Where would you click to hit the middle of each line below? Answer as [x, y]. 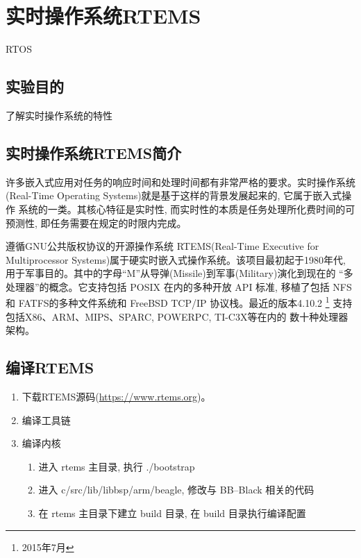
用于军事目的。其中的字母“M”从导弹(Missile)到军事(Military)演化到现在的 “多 [179, 273]
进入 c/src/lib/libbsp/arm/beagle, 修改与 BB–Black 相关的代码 [176, 490]
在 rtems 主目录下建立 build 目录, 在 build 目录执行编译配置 [172, 513]
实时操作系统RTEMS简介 [94, 152]
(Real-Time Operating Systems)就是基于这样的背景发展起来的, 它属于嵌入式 [174, 195]
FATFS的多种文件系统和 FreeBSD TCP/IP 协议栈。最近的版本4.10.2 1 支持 [185, 302]
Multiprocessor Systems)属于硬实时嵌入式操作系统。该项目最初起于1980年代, [176, 259]
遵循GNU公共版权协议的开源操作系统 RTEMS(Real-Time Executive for [162, 246]
